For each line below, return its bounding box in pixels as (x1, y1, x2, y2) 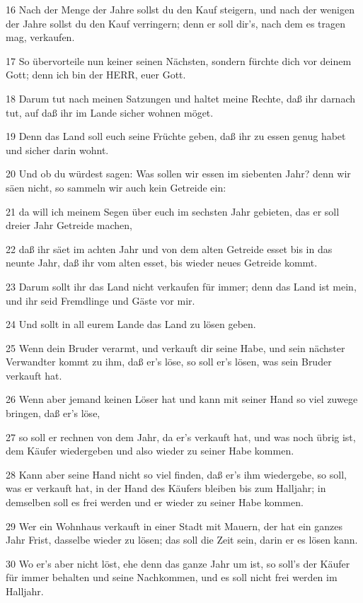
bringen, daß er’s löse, (6, 406, 100, 421)
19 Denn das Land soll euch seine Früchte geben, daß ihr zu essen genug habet (6, 129, 346, 144)
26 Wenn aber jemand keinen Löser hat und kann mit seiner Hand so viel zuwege (6, 392, 358, 406)
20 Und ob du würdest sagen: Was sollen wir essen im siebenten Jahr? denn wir (6, 166, 351, 181)
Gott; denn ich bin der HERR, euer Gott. (6, 67, 186, 82)
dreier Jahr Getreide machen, (6, 218, 132, 233)
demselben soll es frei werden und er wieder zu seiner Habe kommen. (6, 495, 304, 510)
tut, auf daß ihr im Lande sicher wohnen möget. (6, 105, 214, 119)
